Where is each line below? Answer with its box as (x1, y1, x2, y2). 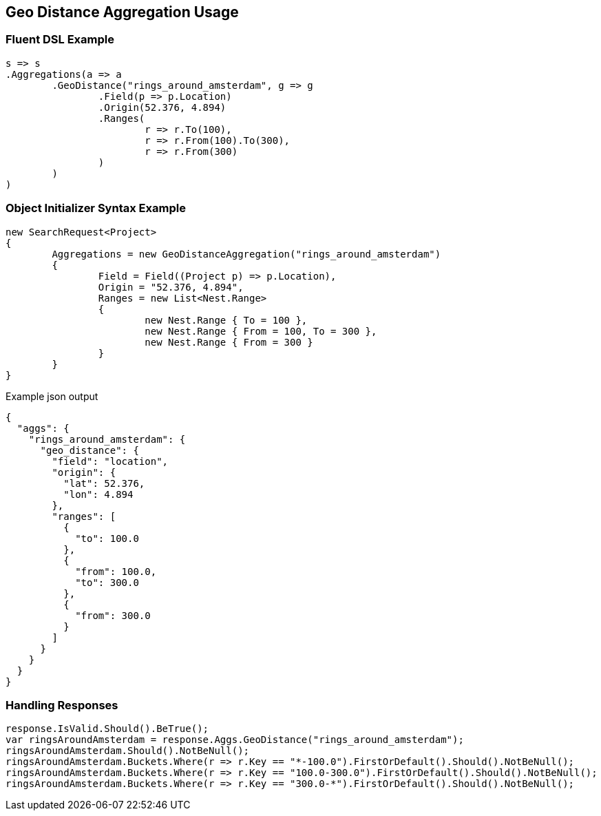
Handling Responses (6, 698, 118, 712)
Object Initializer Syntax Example (6, 201, 186, 216)
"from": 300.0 (75, 609, 151, 621)
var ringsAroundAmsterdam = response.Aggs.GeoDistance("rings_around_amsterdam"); (6, 734, 464, 746)
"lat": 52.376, (63, 477, 145, 489)
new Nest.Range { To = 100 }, (145, 314, 308, 326)
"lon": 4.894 (63, 488, 134, 500)
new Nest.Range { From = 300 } (145, 336, 313, 348)
